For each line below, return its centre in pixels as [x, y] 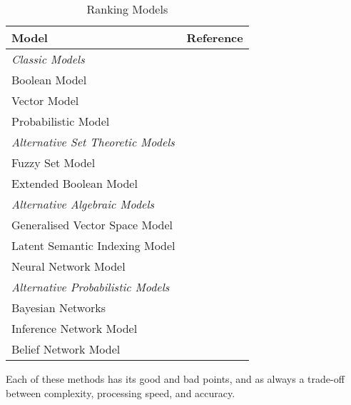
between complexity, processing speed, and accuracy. [121, 392]
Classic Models [48, 59]
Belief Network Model [66, 349]
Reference [215, 37]
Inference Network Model [75, 328]
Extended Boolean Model [75, 183]
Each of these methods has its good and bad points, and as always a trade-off [175, 379]
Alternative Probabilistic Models [91, 287]
